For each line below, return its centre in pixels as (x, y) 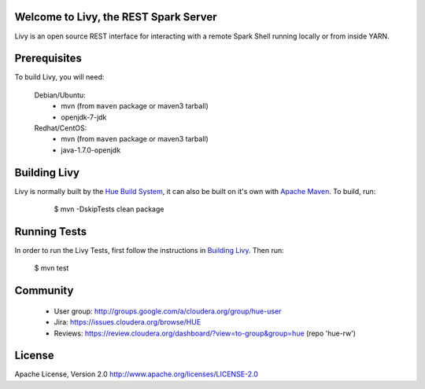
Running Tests (50, 231)
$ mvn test (52, 268)
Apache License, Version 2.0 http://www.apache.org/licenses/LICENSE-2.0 (137, 374)
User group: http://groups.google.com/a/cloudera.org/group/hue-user (168, 311)
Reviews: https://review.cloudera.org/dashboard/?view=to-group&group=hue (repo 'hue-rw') (205, 333)
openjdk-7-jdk (84, 117)
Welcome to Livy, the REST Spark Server (116, 17)
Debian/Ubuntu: (60, 95)
